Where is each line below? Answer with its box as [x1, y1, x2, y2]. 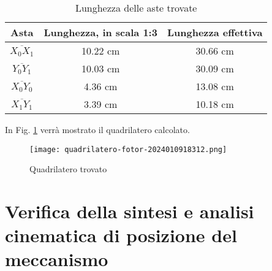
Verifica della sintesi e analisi [5, 199, 254, 224]
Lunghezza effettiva [167, 25, 263, 39]
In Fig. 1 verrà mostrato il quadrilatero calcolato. [5, 123, 190, 135]
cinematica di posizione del [5, 223, 237, 248]
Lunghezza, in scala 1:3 [43, 25, 157, 39]
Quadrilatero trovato [29, 162, 107, 175]
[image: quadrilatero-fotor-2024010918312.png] [29, 145, 227, 154]
